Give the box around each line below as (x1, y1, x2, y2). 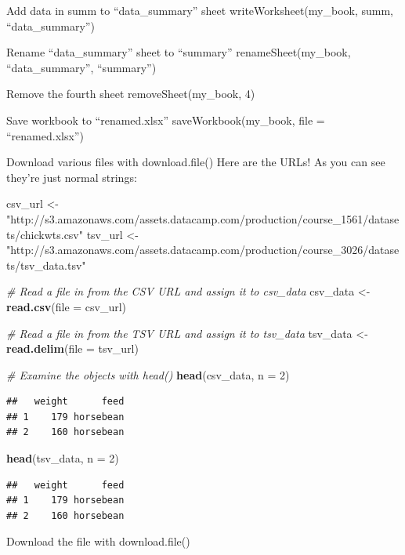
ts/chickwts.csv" (6, 226, 83, 242)
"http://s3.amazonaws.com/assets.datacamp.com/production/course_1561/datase (6, 210, 400, 227)
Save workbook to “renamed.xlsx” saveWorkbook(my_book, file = (6, 111, 325, 128)
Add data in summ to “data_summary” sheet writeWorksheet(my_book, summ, (6, 2, 393, 18)
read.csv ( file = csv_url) (6, 298, 127, 314)
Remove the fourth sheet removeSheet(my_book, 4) (6, 85, 255, 102)
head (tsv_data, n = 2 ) (6, 450, 119, 466)
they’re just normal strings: (6, 169, 137, 185)
